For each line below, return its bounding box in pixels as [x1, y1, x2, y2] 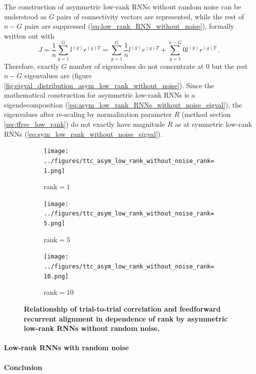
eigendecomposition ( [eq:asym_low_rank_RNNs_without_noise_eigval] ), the [4, 99, 242, 109]
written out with [4, 30, 55, 41]
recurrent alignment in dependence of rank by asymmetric [24, 313, 228, 323]
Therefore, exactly [4, 60, 59, 71]
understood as [4, 11, 47, 21]
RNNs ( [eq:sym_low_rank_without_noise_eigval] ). [4, 128, 163, 139]
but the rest [211, 60, 248, 71]
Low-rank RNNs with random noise [4, 342, 129, 353]
